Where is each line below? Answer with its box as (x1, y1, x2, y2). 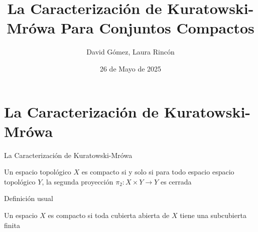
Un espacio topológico (4, 166, 71, 177)
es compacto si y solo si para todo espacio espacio (81, 166, 234, 177)
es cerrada (160, 176, 192, 186)
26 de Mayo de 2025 (99, 63, 162, 73)
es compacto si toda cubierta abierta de (48, 210, 170, 220)
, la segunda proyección (42, 176, 113, 186)
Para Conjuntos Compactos (60, 17, 254, 38)
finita (4, 219, 20, 230)
